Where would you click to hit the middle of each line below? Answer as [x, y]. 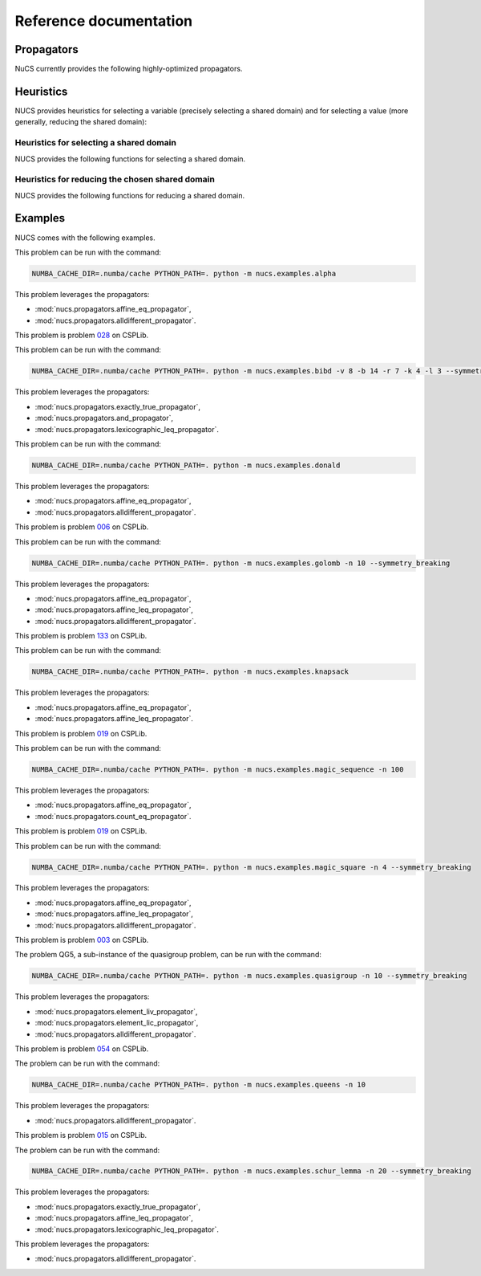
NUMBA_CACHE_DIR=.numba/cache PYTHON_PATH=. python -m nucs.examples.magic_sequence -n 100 [218, 769]
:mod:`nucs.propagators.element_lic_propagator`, [117, 1023]
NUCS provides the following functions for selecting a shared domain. [130, 159]
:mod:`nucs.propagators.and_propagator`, [104, 418]
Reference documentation [104, 21]
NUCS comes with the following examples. [85, 238]
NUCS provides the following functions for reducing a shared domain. [129, 195]
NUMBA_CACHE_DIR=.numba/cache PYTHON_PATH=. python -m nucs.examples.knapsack [190, 672]
